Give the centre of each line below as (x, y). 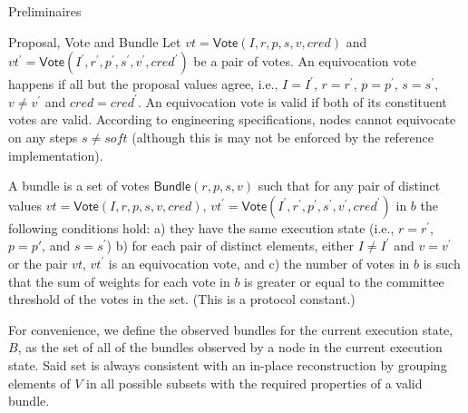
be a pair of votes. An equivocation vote (305, 61)
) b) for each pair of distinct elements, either (230, 246)
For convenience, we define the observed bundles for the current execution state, (231, 329)
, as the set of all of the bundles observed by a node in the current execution (230, 347)
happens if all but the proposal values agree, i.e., (143, 84)
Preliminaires (45, 11)
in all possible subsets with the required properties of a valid (254, 383)
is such (442, 263)
